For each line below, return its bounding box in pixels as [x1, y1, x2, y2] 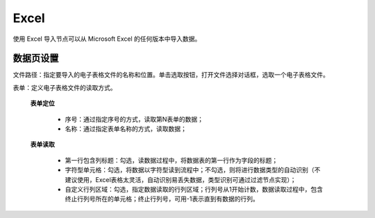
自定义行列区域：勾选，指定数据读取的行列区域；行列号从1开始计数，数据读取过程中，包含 [65, 185, 323, 193]
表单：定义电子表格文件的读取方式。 [12, 83, 117, 91]
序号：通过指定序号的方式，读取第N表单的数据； [65, 115, 204, 123]
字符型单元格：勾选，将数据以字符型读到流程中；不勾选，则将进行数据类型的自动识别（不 [65, 166, 321, 174]
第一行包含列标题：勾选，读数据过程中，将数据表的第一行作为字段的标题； [65, 156, 278, 164]
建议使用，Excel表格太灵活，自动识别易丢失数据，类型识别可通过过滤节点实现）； [65, 175, 297, 183]
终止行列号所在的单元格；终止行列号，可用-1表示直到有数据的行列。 [65, 194, 260, 203]
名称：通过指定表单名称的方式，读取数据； [65, 125, 187, 133]
